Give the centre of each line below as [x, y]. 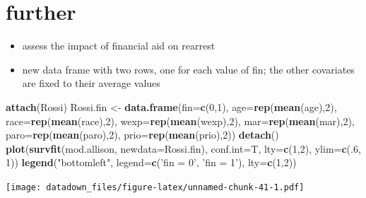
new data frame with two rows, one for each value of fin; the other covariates [188, 69]
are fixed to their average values [91, 83]
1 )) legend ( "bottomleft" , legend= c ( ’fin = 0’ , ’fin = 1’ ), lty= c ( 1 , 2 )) [151, 162]
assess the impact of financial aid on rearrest [119, 46]
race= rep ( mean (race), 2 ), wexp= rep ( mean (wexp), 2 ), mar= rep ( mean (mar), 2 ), [180, 121]
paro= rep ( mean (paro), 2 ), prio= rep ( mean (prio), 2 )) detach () [142, 135]
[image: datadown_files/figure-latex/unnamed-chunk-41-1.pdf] [155, 187]
